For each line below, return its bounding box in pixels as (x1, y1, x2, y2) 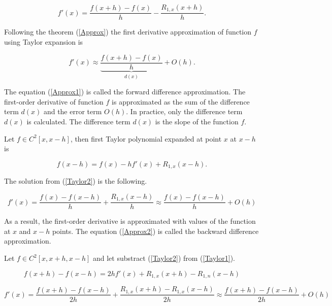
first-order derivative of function (4, 96, 104, 107)
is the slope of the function (155, 116, 239, 126)
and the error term (43, 106, 102, 117)
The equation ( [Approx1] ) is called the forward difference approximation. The (4, 86, 246, 97)
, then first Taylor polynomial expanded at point (70, 133, 222, 144)
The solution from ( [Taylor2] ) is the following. (4, 176, 147, 186)
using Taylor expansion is (4, 37, 83, 47)
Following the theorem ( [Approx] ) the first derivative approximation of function (4, 26, 252, 37)
